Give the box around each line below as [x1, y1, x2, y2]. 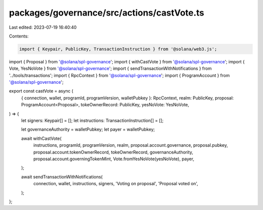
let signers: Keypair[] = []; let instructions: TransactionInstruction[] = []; [21, 117, 164, 124]
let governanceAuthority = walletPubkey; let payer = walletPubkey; [21, 127, 155, 133]
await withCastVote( [21, 135, 62, 141]
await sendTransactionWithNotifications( [21, 173, 103, 180]
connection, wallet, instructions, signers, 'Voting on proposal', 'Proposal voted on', [33, 181, 198, 187]
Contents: [9, 33, 29, 39]
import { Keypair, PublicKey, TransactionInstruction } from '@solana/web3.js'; [19, 46, 217, 52]
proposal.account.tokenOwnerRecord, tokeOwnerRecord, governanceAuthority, [33, 149, 193, 155]
